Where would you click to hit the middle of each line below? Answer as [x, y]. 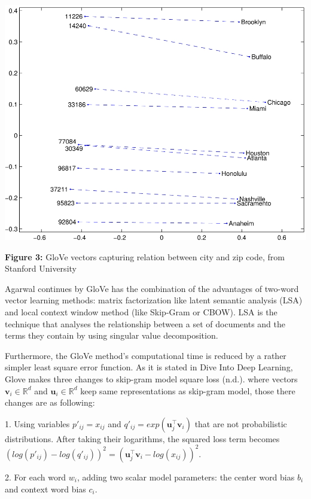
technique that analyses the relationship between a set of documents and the [145, 323]
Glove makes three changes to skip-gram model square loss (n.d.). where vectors [151, 379]
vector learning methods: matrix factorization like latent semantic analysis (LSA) [154, 300]
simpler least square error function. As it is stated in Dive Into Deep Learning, [149, 367]
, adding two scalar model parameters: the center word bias [186, 477]
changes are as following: [50, 402]
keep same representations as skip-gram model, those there [188, 390]
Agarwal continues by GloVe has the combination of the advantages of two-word [152, 288]
